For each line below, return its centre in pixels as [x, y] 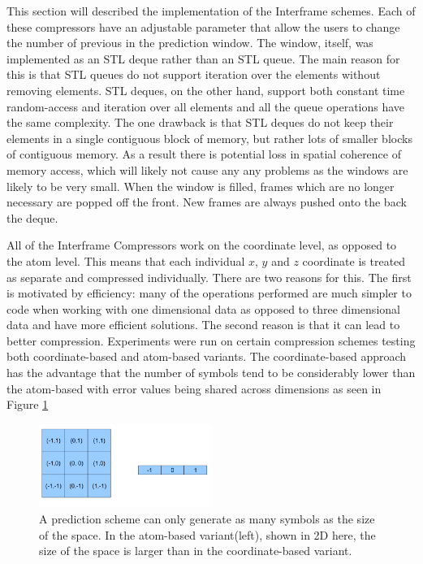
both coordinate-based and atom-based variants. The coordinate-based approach [207, 356]
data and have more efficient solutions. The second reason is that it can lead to [203, 325]
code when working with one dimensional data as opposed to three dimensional [203, 308]
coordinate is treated [354, 260]
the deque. [32, 217]
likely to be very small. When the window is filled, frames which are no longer [201, 186]
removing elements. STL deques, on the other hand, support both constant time [206, 90]
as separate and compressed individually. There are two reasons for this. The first [209, 277]
